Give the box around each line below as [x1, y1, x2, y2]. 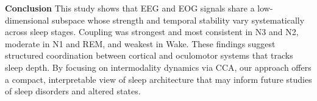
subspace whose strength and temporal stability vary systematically [52, 13, 305, 26]
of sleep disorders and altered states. [5, 85, 141, 97]
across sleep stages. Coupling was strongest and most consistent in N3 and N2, [5, 25, 299, 38]
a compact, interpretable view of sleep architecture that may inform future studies [5, 73, 312, 85]
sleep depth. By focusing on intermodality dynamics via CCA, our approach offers [5, 60, 312, 73]
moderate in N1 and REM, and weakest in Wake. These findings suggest [5, 37, 276, 50]
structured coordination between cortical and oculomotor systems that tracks [5, 49, 293, 62]
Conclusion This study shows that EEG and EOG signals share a [5, 2, 255, 14]
